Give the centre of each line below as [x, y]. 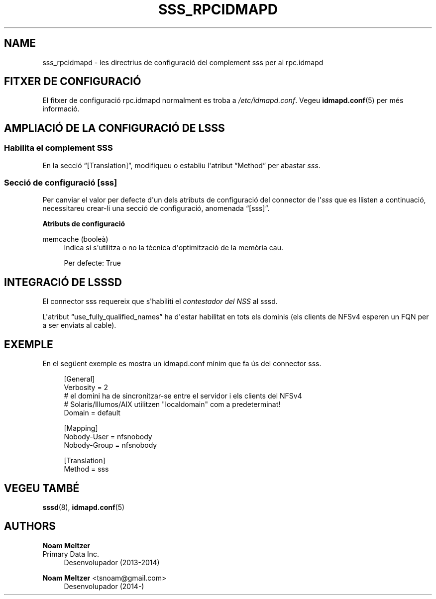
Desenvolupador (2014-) [104, 586]
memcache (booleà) [75, 239]
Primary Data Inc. [71, 554]
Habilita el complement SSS [58, 148]
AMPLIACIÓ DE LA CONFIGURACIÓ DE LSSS [114, 128]
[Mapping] [81, 428]
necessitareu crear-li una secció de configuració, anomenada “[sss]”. [156, 208]
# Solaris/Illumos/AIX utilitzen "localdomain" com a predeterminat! [172, 404]
